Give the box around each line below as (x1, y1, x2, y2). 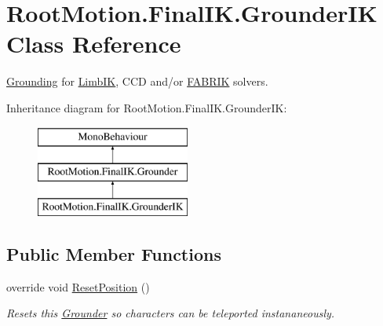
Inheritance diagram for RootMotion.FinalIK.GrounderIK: (6, 99, 287, 115)
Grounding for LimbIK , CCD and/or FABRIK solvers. (6, 73, 268, 90)
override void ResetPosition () (6, 278, 150, 295)
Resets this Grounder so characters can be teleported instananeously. (6, 305, 335, 321)
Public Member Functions (6, 241, 221, 266)
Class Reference (6, 27, 181, 60)
